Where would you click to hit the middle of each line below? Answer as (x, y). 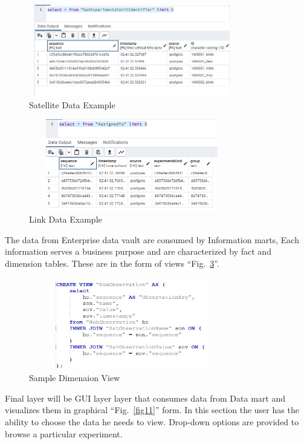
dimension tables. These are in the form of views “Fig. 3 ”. (112, 263)
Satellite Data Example (72, 104)
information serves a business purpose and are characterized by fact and (138, 251)
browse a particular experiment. (64, 433)
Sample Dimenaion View (75, 378)
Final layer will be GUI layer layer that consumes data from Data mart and (145, 398)
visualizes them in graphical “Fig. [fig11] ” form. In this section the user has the (152, 410)
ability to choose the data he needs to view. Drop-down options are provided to (152, 422)
